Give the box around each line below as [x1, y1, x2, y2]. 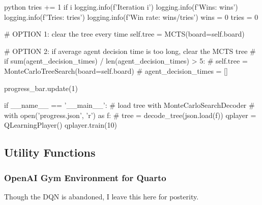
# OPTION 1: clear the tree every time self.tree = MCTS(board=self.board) [4, 28, 245, 39]
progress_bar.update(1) [4, 82, 78, 93]
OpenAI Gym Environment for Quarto [4, 171, 166, 184]
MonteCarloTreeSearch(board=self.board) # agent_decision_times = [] [4, 65, 228, 76]
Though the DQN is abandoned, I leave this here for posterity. [4, 191, 199, 201]
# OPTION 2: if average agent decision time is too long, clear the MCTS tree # [4, 45, 256, 56]
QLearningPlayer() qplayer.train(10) [4, 120, 117, 130]
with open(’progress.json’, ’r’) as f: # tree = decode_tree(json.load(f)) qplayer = [4, 109, 256, 120]
